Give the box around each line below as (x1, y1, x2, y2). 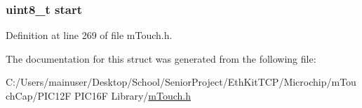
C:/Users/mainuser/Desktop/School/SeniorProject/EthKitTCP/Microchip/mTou (6, 75, 356, 89)
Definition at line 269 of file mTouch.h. (6, 28, 173, 43)
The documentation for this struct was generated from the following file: (6, 51, 316, 65)
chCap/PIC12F (6, 88, 72, 102)
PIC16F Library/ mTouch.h (74, 88, 191, 102)
